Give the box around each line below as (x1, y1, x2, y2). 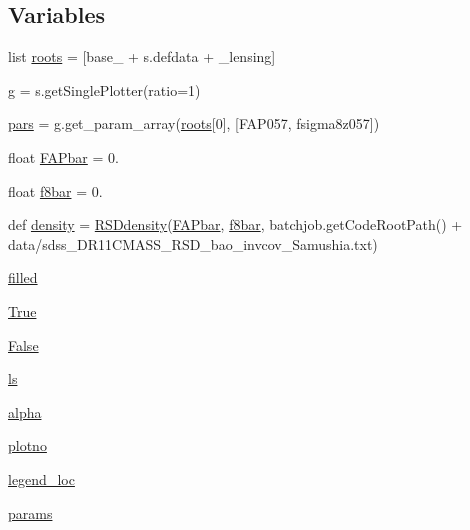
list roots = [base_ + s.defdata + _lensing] (8, 46, 276, 67)
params (8, 502, 53, 523)
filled (8, 267, 38, 288)
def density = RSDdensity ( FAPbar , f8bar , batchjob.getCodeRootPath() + (8, 214, 463, 235)
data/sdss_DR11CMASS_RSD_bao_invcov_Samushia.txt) (8, 233, 378, 254)
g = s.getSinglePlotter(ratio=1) (8, 79, 201, 100)
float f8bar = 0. (8, 180, 103, 201)
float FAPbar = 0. (8, 146, 119, 167)
